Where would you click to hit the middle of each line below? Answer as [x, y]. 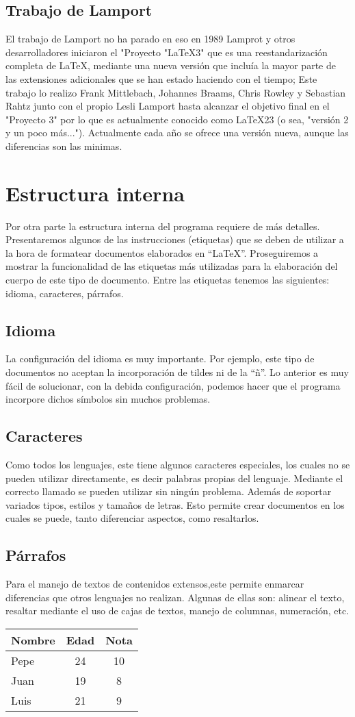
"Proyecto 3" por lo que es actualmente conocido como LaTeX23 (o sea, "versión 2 [177, 119]
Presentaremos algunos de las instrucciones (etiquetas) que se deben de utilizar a [175, 239]
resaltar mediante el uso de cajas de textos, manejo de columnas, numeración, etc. [177, 611]
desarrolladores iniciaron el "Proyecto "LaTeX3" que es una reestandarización [167, 52]
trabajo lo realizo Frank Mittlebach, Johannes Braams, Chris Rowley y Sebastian [176, 92]
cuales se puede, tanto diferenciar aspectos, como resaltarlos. [132, 518]
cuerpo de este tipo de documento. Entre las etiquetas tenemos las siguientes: [168, 280]
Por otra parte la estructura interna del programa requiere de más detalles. [163, 226]
